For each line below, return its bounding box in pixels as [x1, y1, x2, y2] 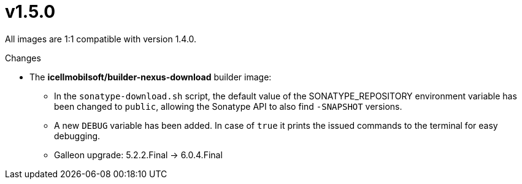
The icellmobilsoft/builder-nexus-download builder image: [29, 71, 272, 82]
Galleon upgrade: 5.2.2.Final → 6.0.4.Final [54, 149, 223, 160]
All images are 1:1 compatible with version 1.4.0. [5, 33, 197, 44]
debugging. [54, 130, 101, 141]
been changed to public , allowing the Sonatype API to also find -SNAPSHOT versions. [54, 101, 402, 112]
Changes [5, 52, 41, 63]
